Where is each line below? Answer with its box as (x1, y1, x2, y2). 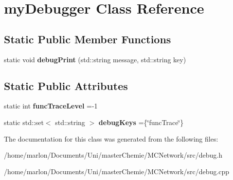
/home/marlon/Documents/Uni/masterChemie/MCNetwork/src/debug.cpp (4, 166, 229, 176)
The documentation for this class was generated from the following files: (4, 133, 218, 144)
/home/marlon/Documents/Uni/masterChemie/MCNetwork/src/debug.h (4, 150, 222, 160)
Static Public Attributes (4, 78, 128, 93)
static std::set (4, 117, 44, 127)
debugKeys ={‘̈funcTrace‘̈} (98, 117, 184, 127)
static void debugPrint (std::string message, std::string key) (4, 54, 186, 64)
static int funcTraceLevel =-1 (4, 101, 98, 111)
